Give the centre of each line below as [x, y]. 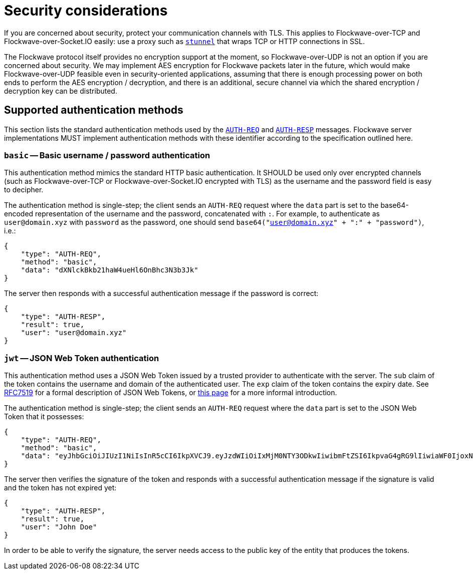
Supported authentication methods [94, 110]
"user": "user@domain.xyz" [74, 333]
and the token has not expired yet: [60, 488]
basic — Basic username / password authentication [107, 155]
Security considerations [86, 11]
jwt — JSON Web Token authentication [82, 358]
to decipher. [24, 190]
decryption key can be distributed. [61, 91]
